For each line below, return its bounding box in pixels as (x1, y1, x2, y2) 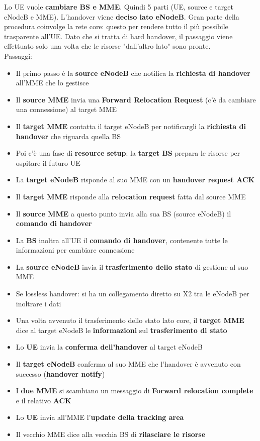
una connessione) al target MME (16, 104, 117, 115)
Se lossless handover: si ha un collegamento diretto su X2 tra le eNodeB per (16, 288, 249, 299)
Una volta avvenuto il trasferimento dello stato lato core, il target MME (16, 315, 244, 325)
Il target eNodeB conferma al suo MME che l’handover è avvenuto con (16, 359, 241, 369)
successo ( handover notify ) (16, 368, 105, 379)
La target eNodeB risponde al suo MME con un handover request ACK (16, 174, 255, 185)
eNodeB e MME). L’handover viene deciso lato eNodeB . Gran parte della (4, 11, 239, 22)
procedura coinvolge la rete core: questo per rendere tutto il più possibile (4, 21, 228, 32)
